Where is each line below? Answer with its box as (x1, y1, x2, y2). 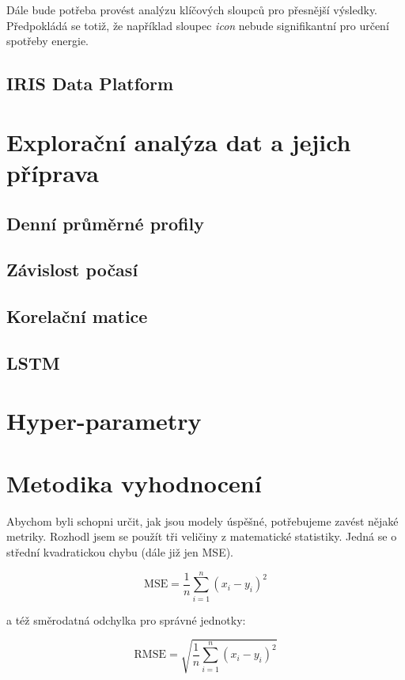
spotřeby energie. (6, 32, 89, 49)
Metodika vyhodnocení (6, 466, 262, 499)
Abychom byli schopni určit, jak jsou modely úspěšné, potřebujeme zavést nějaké (6, 512, 399, 529)
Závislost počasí (6, 257, 138, 282)
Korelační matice (6, 304, 148, 329)
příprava (6, 156, 99, 188)
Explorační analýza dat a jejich (6, 125, 351, 158)
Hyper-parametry (6, 405, 202, 437)
